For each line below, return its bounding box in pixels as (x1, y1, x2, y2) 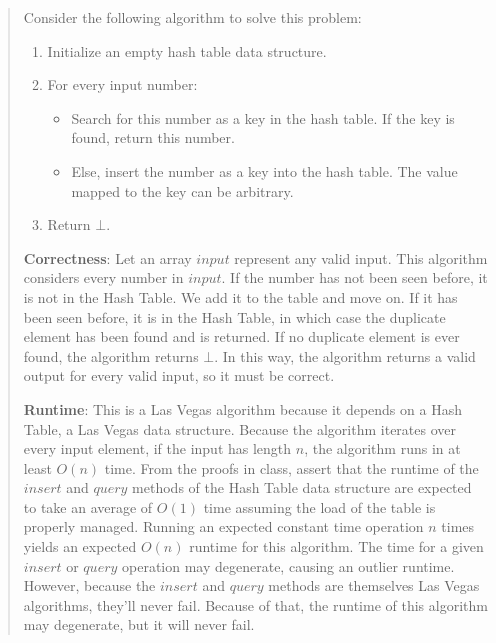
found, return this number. (71, 127, 235, 148)
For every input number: (47, 74, 198, 95)
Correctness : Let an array (23, 247, 192, 268)
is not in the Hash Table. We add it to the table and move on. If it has (23, 286, 458, 307)
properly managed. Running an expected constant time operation (23, 516, 424, 537)
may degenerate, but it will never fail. (23, 614, 255, 635)
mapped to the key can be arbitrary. (71, 180, 294, 201)
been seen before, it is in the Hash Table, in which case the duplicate (23, 306, 446, 327)
